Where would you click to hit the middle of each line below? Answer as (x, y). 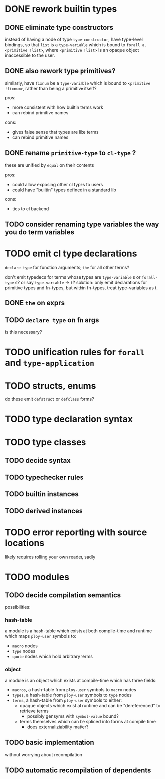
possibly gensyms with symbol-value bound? (73, 716)
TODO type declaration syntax (69, 419)
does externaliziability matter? (58, 727)
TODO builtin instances (42, 494)
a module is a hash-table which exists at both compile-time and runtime (79, 631)
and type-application (50, 363)
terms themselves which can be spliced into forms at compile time (87, 721)
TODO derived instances (44, 511)
